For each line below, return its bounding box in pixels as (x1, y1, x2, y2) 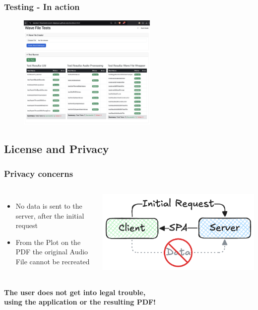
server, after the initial (15, 210, 84, 221)
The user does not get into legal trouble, (4, 287, 146, 297)
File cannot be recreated (15, 256, 90, 266)
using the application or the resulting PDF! (4, 297, 156, 307)
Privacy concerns (4, 167, 73, 179)
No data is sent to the (15, 200, 82, 211)
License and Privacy (4, 141, 109, 156)
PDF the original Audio (15, 246, 88, 257)
